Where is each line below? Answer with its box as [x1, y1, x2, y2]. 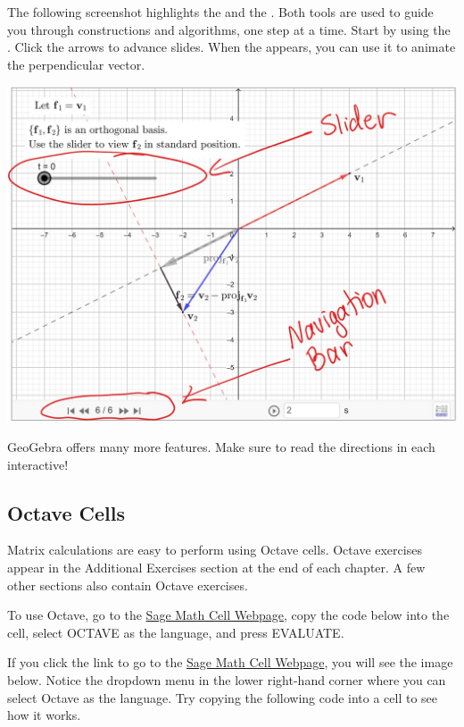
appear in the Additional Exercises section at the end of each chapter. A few [7, 557, 426, 576]
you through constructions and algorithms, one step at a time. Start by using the [7, 20, 451, 38]
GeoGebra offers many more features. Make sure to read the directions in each [7, 438, 435, 455]
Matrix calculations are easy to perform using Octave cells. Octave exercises [7, 540, 422, 559]
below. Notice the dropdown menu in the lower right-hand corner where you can [7, 670, 446, 689]
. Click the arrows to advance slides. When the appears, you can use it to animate [7, 38, 456, 56]
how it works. [7, 706, 81, 724]
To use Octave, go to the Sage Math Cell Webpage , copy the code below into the [7, 606, 450, 624]
